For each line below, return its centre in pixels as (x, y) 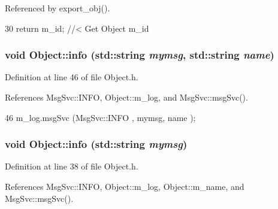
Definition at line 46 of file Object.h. (72, 77)
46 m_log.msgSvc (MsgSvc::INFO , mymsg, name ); (100, 117)
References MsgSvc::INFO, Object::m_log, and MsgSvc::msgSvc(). (126, 97)
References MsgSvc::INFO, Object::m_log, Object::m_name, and (125, 186)
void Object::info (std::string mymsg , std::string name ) (140, 55)
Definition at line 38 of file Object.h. (72, 166)
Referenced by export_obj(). (58, 8)
